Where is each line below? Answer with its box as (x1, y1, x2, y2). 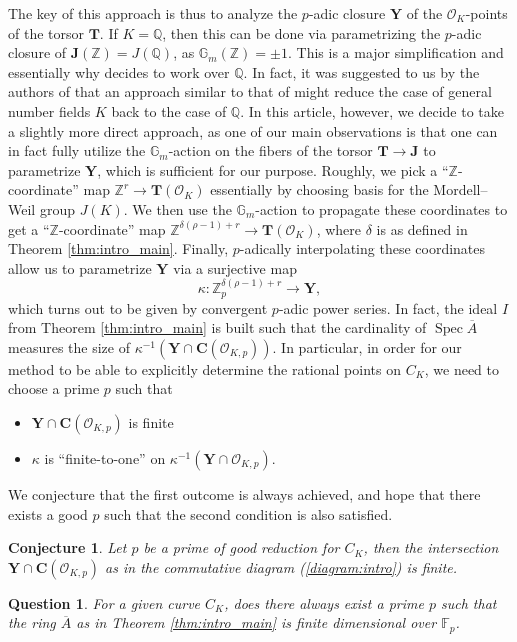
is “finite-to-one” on (44, 447, 166, 468)
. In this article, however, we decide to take (240, 100, 504, 121)
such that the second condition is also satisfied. (104, 503, 393, 524)
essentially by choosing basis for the (210, 179, 429, 200)
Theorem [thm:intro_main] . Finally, (8, 238, 229, 259)
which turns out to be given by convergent (8, 297, 268, 318)
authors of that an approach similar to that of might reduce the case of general (8, 81, 492, 102)
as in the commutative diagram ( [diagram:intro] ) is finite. (105, 556, 458, 577)
